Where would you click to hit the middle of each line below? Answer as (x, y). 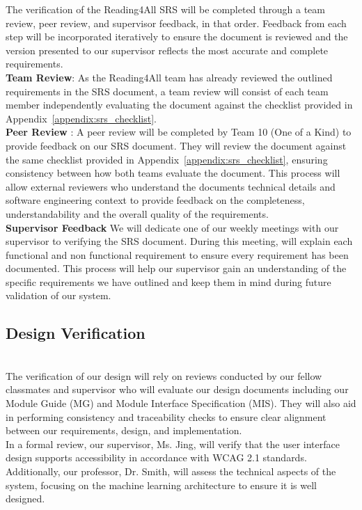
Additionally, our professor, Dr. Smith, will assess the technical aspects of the (171, 471)
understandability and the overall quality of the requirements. (137, 213)
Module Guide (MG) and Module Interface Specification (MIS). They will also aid (181, 403)
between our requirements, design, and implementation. (124, 430)
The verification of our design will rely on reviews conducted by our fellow (164, 375)
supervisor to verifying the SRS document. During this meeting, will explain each (179, 241)
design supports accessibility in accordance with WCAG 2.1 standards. (156, 457)
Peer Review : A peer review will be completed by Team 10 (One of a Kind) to (179, 132)
